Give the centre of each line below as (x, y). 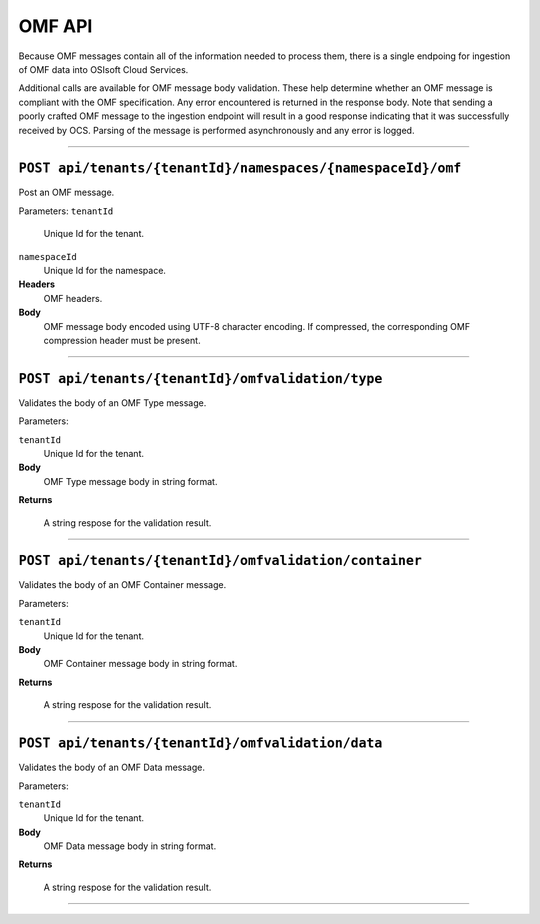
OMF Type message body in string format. (130, 481)
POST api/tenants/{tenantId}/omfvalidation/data (200, 743)
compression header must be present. (122, 340)
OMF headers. (73, 298)
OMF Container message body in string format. (140, 664)
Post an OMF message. (66, 192)
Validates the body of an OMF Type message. (112, 402)
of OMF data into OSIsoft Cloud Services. (103, 69)
